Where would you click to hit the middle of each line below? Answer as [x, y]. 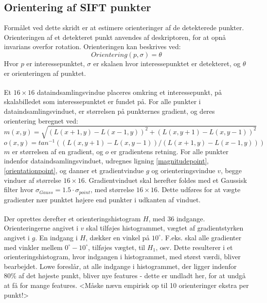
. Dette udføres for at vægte [199, 189]
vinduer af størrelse [33, 180]
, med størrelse [112, 189]
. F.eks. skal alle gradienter [201, 237]
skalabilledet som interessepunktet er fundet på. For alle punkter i [102, 101]
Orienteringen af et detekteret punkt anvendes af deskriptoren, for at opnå [115, 37]
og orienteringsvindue [183, 170]
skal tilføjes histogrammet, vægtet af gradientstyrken [165, 228]
